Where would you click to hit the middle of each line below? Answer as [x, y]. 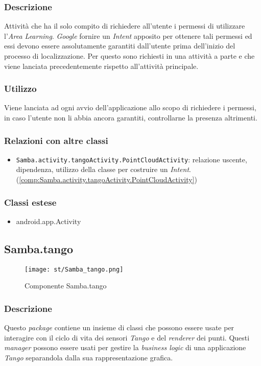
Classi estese [30, 202]
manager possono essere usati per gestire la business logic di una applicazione [125, 347]
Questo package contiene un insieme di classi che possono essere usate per [119, 327]
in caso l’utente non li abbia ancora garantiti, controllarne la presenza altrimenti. [131, 117]
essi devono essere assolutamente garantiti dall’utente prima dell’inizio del [120, 46]
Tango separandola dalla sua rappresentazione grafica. [89, 357]
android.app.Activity [49, 221]
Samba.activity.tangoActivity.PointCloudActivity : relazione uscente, [132, 159]
